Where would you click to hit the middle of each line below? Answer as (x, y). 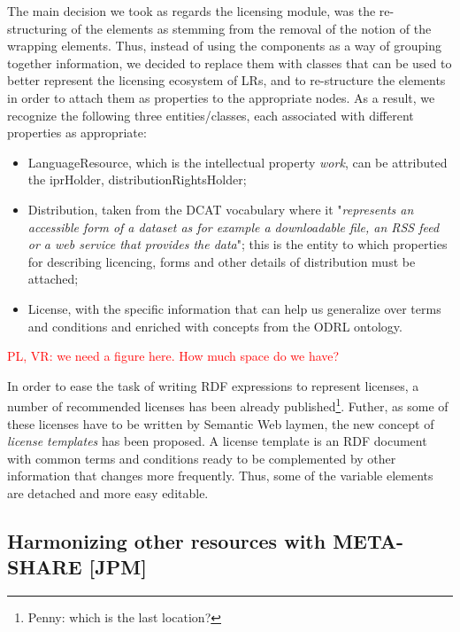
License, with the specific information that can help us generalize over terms (234, 308)
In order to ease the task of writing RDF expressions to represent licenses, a (213, 385)
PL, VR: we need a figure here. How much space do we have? (173, 356)
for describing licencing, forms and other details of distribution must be (222, 261)
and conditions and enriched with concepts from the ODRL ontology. (215, 326)
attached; (53, 279)
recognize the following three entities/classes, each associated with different (211, 115)
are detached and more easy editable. (108, 492)
